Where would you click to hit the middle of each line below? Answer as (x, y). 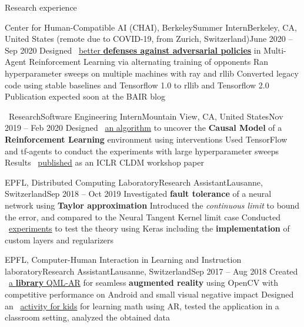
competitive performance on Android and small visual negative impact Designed (149, 294)
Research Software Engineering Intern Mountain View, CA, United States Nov (146, 116)
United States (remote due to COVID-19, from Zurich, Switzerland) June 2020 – (149, 39)
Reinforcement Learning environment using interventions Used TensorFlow (146, 139)
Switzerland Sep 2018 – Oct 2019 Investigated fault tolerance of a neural (138, 194)
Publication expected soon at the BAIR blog (85, 96)
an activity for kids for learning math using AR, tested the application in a (142, 305)
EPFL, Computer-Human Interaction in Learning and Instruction (123, 260)
